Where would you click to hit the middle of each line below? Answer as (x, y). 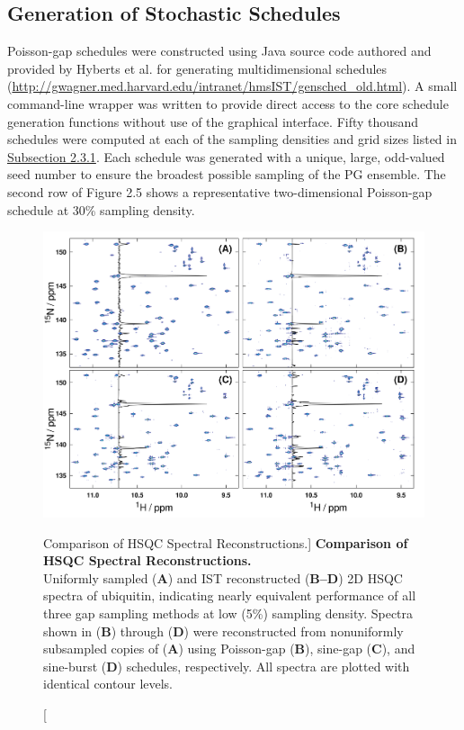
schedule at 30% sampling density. (101, 209)
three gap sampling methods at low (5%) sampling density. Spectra (228, 613)
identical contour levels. (108, 684)
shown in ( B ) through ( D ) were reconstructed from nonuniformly (223, 631)
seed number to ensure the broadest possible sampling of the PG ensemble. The (227, 174)
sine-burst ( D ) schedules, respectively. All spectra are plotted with (227, 666)
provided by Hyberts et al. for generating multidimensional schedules (197, 68)
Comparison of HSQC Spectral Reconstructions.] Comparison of (226, 542)
